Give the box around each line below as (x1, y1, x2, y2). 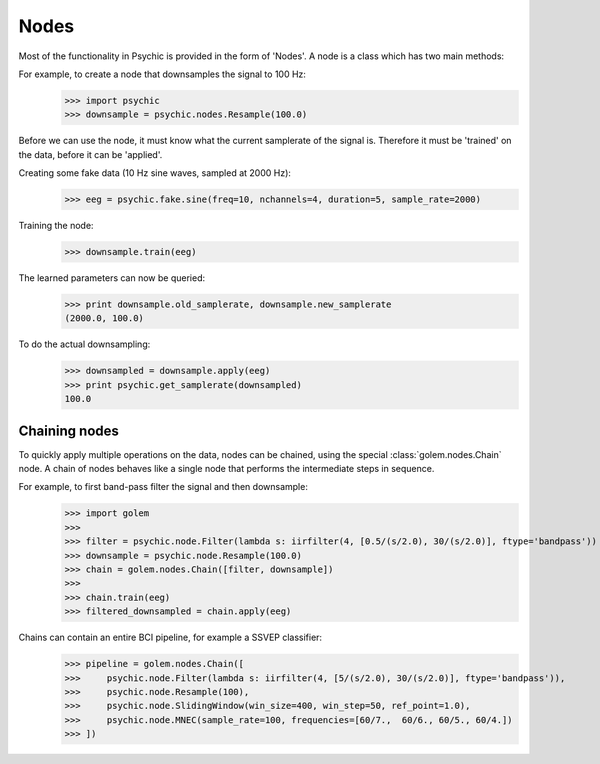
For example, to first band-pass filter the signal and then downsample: (18, 481, 309, 493)
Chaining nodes (18, 422, 120, 439)
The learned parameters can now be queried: (18, 272, 205, 284)
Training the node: (18, 220, 94, 232)
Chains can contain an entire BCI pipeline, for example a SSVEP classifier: (18, 631, 323, 644)
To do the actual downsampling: (18, 338, 151, 350)
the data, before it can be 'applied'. (18, 148, 163, 160)
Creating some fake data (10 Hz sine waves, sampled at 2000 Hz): (18, 167, 292, 179)
